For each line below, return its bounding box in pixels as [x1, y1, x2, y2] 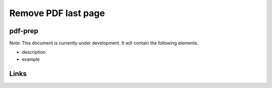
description [22, 49, 46, 55]
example [22, 56, 40, 62]
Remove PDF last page [9, 8, 105, 19]
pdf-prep [9, 27, 39, 35]
